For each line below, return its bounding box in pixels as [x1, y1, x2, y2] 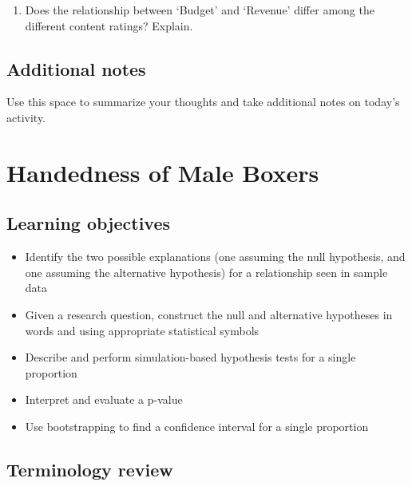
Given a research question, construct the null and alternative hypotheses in [25, 306, 393, 322]
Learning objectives [6, 211, 171, 235]
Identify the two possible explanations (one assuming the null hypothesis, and [25, 248, 406, 265]
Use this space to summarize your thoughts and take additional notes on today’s [6, 93, 400, 110]
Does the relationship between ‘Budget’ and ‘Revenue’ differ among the [25, 2, 374, 18]
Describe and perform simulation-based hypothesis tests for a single [25, 349, 356, 365]
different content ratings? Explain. [25, 17, 193, 34]
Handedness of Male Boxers [6, 156, 319, 188]
